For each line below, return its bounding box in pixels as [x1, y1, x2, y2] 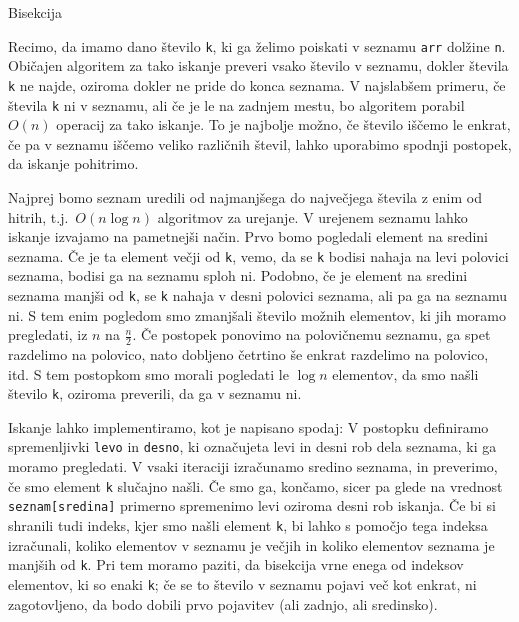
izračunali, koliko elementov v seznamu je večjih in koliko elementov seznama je [8, 534, 495, 555]
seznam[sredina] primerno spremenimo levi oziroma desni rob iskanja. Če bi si [8, 495, 496, 516]
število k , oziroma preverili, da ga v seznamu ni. [8, 383, 302, 404]
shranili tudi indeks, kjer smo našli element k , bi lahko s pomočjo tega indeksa [8, 515, 488, 536]
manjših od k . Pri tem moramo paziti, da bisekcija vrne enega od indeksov [8, 554, 464, 575]
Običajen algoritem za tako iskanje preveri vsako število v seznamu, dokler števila [8, 55, 509, 76]
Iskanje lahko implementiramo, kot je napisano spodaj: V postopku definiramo [8, 416, 489, 437]
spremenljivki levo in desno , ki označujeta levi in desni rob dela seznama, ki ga [8, 436, 497, 457]
